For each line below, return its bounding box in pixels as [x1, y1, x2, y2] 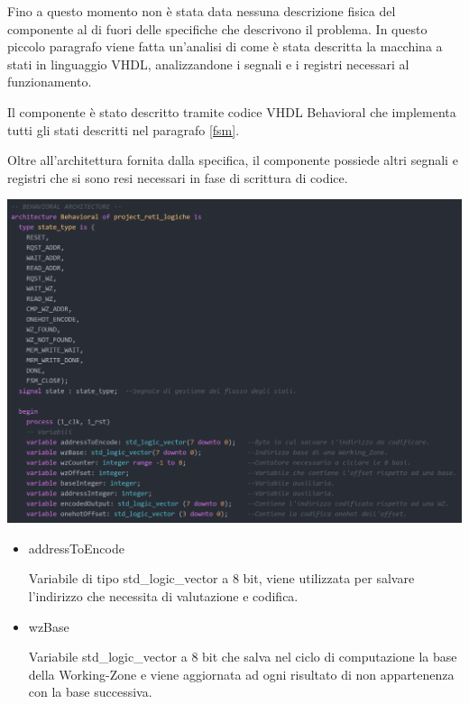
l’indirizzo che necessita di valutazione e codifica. [28, 586, 299, 605]
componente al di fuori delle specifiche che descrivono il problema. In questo [7, 19, 428, 38]
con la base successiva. [28, 682, 152, 701]
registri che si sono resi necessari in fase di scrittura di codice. [7, 168, 348, 187]
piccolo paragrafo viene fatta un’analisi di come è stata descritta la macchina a [7, 37, 443, 56]
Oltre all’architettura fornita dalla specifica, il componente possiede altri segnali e [7, 151, 458, 169]
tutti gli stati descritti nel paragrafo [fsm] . [7, 120, 240, 139]
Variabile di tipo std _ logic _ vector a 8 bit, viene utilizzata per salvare [28, 569, 415, 588]
